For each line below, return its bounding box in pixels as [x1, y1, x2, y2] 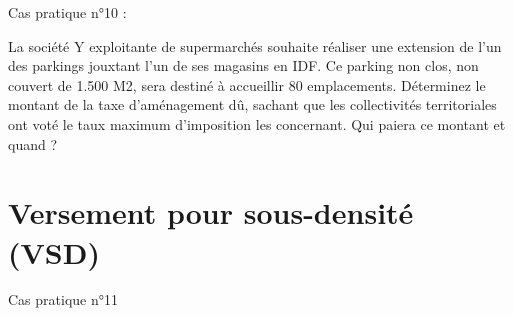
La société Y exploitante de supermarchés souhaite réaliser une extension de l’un [8, 35, 502, 56]
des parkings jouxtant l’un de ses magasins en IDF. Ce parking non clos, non [8, 55, 479, 76]
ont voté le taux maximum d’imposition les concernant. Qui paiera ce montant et [8, 113, 506, 134]
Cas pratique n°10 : [8, 2, 127, 22]
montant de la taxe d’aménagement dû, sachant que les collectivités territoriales [8, 94, 497, 115]
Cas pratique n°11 [8, 289, 118, 310]
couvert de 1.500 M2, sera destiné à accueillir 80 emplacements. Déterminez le [8, 74, 486, 95]
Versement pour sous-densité [8, 192, 414, 233]
